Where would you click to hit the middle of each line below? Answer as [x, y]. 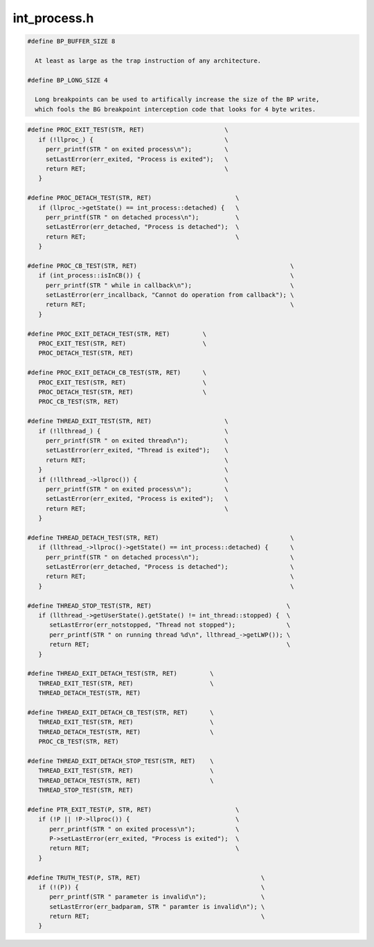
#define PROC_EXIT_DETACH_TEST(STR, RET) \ [117, 334]
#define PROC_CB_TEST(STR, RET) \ [161, 266]
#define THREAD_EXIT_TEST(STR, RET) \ [128, 421]
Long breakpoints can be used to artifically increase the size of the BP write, [177, 100]
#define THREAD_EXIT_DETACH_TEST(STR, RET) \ [121, 674]
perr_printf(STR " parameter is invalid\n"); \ [157, 897]
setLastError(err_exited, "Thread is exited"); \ [137, 450]
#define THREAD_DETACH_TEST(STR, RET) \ [161, 537]
